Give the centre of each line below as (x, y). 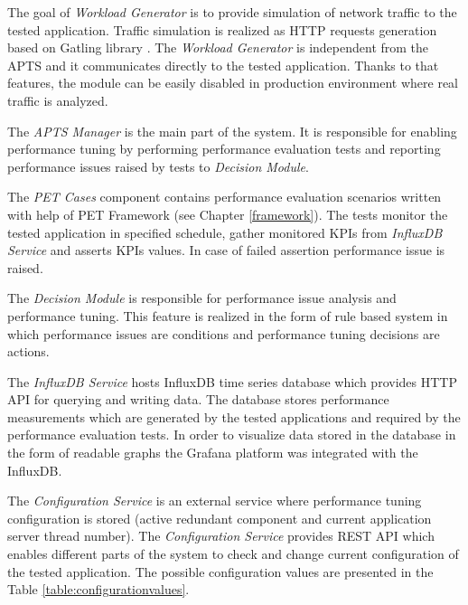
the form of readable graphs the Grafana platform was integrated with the (213, 453)
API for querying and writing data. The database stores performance (198, 399)
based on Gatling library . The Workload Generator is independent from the (218, 47)
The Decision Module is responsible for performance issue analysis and (202, 298)
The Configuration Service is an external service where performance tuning (215, 501)
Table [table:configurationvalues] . (98, 589)
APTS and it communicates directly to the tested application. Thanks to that (223, 65)
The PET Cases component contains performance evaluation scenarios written (225, 197)
